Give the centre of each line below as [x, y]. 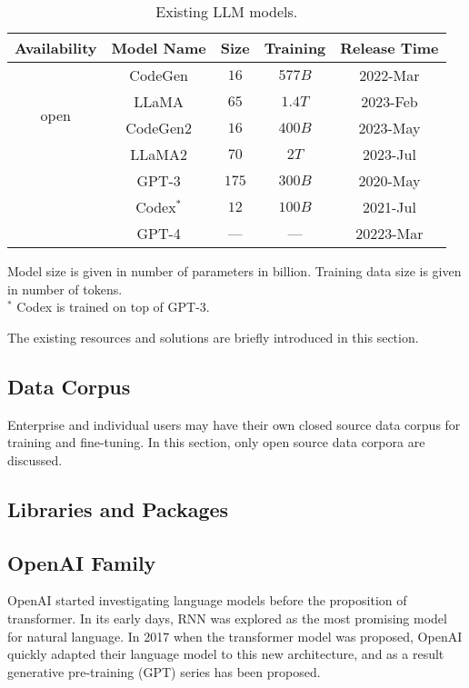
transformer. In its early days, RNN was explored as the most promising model [227, 618]
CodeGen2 [159, 128]
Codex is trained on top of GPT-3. [113, 307]
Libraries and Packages [118, 509]
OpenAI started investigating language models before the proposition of [207, 600]
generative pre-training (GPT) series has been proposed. [164, 671]
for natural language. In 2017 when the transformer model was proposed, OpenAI [235, 636]
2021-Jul [389, 207]
